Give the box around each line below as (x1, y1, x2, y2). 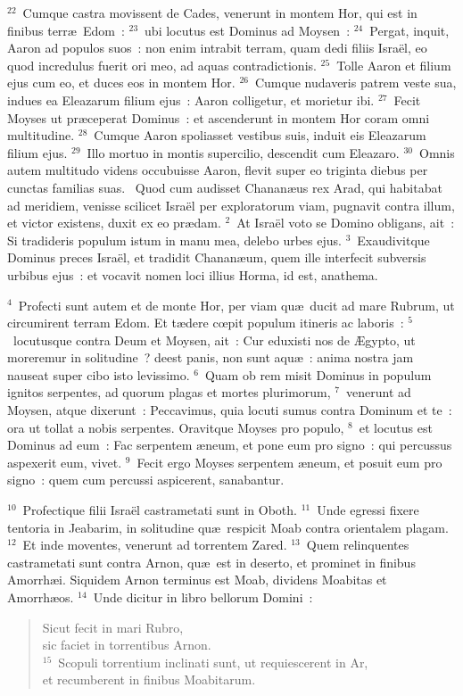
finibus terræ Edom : (7, 21, 125, 39)
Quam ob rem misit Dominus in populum (204, 365, 432, 384)
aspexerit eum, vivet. (7, 452, 122, 471)
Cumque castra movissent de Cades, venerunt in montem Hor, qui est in (22, 4, 418, 21)
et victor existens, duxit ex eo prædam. (7, 213, 221, 232)
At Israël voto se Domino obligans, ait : (236, 213, 455, 232)
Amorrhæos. (7, 588, 74, 606)
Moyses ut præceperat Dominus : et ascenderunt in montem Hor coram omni (7, 108, 430, 127)
